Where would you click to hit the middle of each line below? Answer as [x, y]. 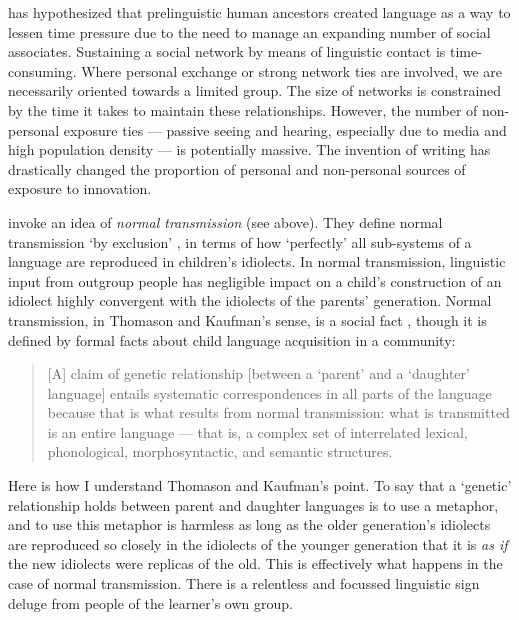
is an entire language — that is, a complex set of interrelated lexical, [257, 431]
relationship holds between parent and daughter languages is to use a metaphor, [253, 504]
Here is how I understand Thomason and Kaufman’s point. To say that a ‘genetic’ [260, 485]
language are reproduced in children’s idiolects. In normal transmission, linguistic [257, 261]
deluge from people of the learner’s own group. [150, 602]
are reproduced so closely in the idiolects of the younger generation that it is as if [258, 543]
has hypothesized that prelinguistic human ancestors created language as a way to [259, 12]
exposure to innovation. [80, 188]
